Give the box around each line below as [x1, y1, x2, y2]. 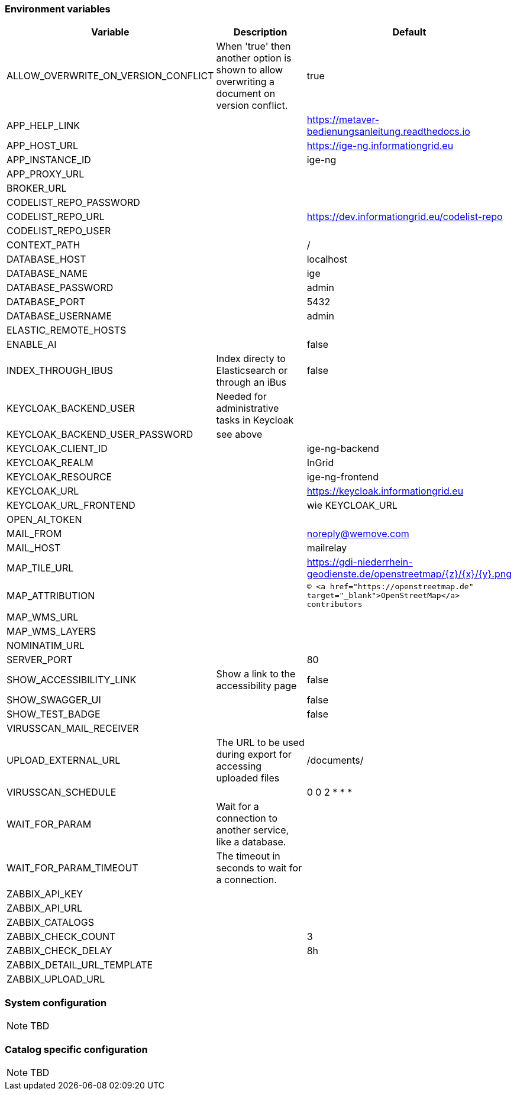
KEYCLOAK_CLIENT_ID [7, 442, 108, 455]
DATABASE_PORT [7, 296, 85, 308]
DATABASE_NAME [7, 267, 88, 280]
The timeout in [216, 850, 280, 863]
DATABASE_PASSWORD [7, 282, 114, 294]
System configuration [5, 996, 107, 1009]
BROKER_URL [7, 182, 67, 195]
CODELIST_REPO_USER [7, 225, 111, 237]
